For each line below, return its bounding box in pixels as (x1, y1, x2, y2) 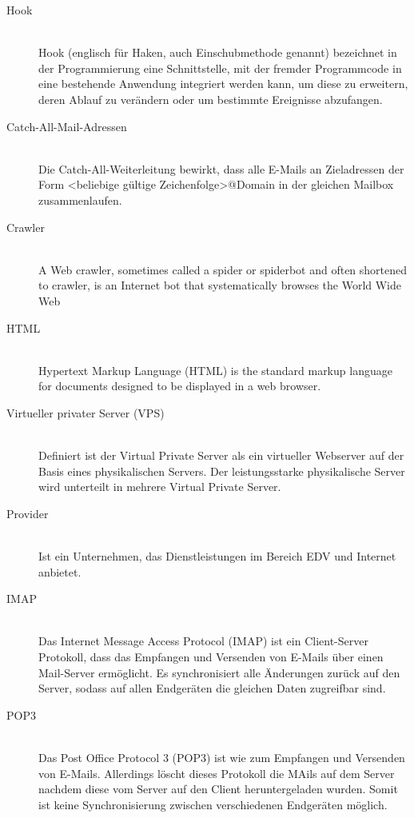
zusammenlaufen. (38, 191, 122, 208)
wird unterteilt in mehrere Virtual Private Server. (38, 478, 281, 495)
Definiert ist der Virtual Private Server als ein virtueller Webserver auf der (38, 447, 404, 464)
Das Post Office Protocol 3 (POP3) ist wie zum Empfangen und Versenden (38, 748, 405, 765)
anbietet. (38, 563, 82, 580)
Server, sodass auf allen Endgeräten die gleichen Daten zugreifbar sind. (38, 680, 386, 696)
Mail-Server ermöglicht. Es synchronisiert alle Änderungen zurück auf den (38, 664, 400, 680)
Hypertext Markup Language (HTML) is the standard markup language (38, 361, 392, 378)
